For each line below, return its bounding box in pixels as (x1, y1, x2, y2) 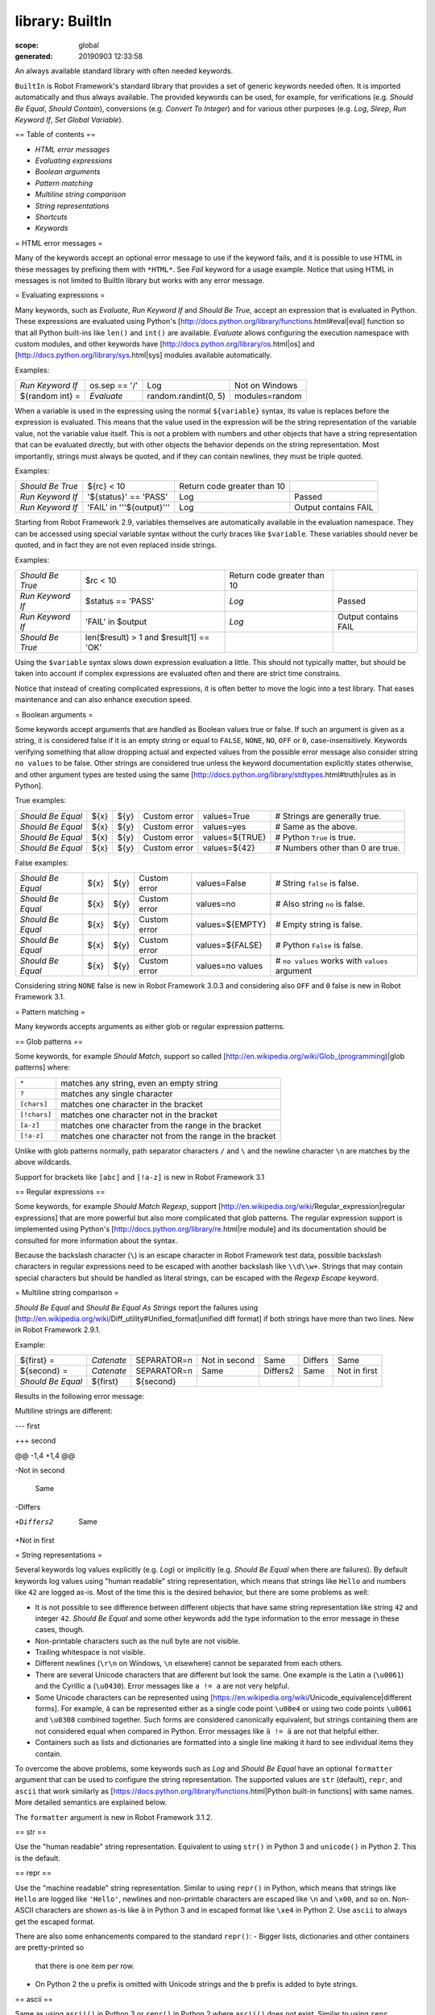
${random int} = (19, 391, 81, 402)
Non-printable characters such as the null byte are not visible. (35, 1636, 241, 1646)
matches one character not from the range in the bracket (60, 1130, 276, 1141)
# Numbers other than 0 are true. (275, 842, 400, 854)
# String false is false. (275, 878, 359, 889)
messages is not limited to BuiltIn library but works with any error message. (14, 275, 265, 285)
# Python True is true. (275, 831, 356, 842)
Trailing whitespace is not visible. (35, 1647, 146, 1657)
